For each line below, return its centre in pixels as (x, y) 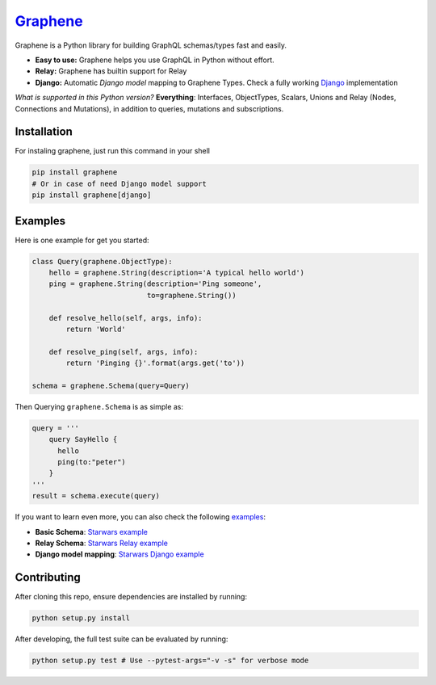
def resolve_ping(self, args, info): (124, 352)
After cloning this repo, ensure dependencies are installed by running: (131, 597)
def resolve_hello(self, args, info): (126, 318)
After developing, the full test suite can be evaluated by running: (122, 639)
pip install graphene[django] (92, 195)
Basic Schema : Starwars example (92, 532)
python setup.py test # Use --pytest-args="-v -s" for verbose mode (170, 661)
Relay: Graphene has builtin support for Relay (111, 71)
